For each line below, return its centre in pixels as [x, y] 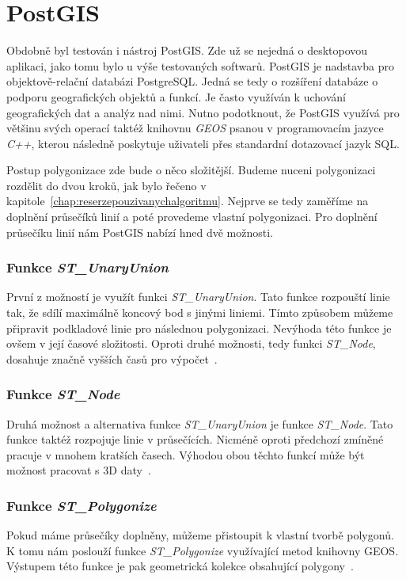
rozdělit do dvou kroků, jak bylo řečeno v [106, 185]
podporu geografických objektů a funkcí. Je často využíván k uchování [176, 96]
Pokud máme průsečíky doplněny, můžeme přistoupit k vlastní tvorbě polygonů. [200, 535]
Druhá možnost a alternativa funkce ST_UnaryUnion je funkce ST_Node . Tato [200, 423]
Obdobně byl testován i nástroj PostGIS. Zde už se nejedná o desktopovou [187, 50]
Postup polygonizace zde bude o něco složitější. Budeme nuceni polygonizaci [191, 170]
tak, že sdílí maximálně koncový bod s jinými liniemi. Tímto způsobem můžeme [200, 312]
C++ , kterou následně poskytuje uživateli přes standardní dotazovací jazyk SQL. [203, 143]
